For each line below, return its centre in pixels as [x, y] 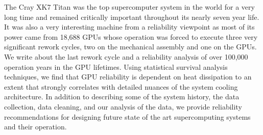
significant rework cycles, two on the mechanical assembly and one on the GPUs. [130, 47]
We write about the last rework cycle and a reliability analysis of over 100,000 [126, 56]
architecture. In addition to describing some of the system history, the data [122, 97]
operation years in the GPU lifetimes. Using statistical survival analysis [116, 66]
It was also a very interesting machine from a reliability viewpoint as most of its [129, 27]
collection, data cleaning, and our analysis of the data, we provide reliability [123, 106]
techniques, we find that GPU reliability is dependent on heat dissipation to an [128, 77]
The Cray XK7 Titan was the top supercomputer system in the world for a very [129, 7]
